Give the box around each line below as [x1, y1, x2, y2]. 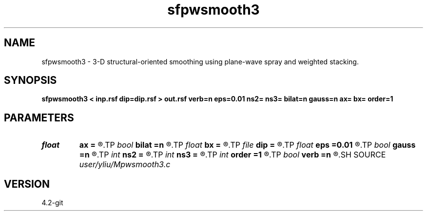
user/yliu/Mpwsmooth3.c [79, 159, 171, 170]
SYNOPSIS [4, 74, 57, 87]
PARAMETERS [4, 111, 74, 124]
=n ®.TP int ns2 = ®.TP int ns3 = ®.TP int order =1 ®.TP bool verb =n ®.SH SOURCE [79, 150, 386, 160]
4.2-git [41, 198, 63, 207]
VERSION [4, 177, 50, 190]
